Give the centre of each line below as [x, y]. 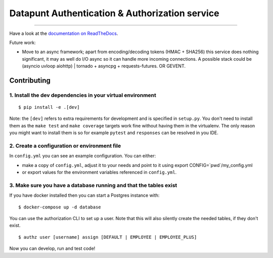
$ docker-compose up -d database [60, 207]
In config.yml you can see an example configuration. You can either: [83, 156]
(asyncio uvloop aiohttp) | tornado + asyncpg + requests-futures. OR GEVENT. [104, 66]
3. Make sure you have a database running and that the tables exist [93, 185]
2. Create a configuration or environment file [65, 146]
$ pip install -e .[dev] [49, 107]
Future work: [22, 42]
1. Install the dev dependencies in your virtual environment [83, 95]
